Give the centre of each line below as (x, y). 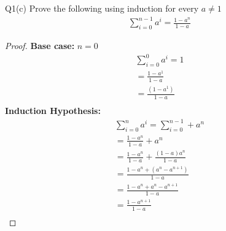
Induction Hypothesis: (53, 110)
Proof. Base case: (40, 45)
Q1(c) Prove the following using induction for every (102, 8)
